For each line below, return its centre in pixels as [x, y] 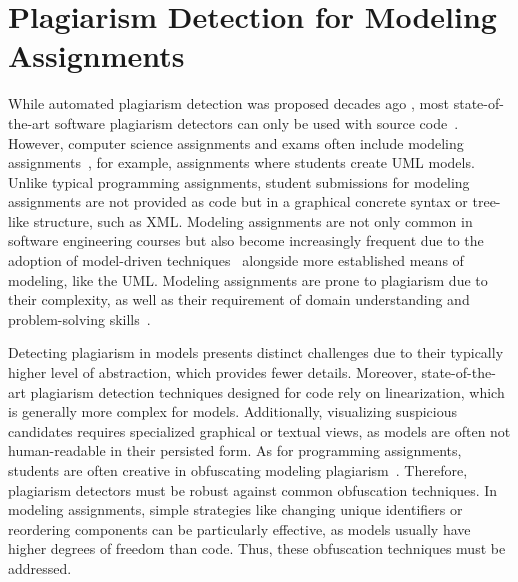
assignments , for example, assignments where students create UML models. [241, 162]
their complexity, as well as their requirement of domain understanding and [239, 299]
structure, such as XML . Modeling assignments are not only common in [253, 220]
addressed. [40, 567]
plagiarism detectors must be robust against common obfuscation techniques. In [253, 489]
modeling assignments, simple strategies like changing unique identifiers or [235, 509]
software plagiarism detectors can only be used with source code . [256, 122]
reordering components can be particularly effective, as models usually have [239, 528]
